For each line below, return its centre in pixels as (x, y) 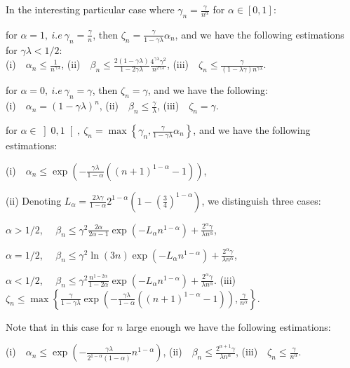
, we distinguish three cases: (261, 200)
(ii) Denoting (34, 200)
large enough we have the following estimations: (228, 326)
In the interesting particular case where (90, 9)
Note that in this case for (60, 326)
